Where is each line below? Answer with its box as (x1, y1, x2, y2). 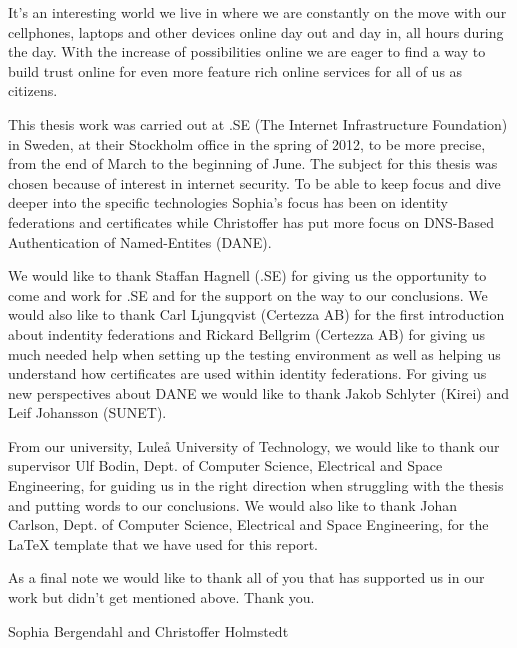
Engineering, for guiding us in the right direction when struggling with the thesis (8, 475, 504, 496)
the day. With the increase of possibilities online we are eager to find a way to (8, 41, 486, 62)
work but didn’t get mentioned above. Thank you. (8, 587, 315, 608)
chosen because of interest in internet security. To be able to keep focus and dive (8, 172, 501, 193)
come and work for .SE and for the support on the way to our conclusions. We (8, 284, 488, 305)
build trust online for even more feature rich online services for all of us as (8, 60, 463, 81)
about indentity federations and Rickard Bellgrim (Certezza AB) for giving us (8, 323, 485, 344)
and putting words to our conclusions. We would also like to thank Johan (8, 494, 458, 515)
